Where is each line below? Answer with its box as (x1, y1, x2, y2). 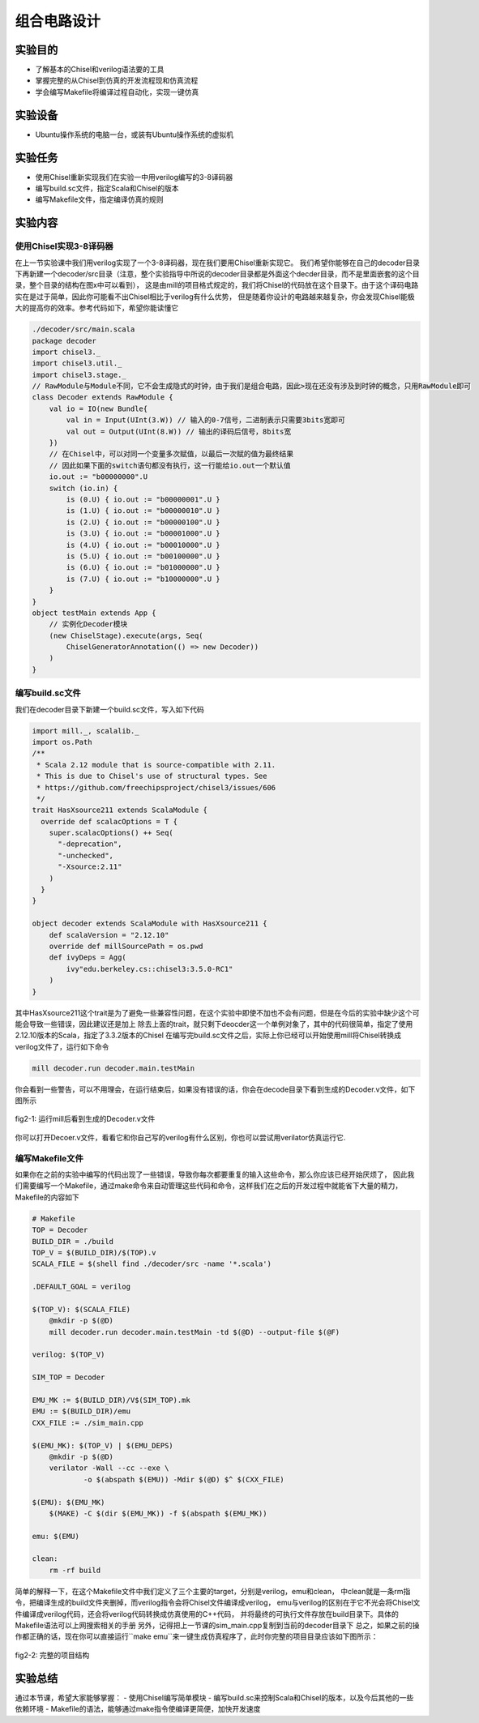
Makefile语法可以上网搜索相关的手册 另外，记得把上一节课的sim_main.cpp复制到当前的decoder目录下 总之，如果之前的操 (15, 1621, 421, 1631)
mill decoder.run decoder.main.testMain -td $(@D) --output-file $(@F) (49, 1328, 340, 1336)
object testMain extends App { (32, 608, 157, 618)
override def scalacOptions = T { (41, 817, 178, 826)
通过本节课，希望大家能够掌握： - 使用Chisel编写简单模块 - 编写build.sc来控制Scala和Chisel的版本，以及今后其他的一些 (15, 1692, 414, 1702)
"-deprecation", (58, 840, 122, 849)
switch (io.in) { (49, 483, 118, 493)
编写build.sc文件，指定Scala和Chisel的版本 (35, 183, 179, 194)
